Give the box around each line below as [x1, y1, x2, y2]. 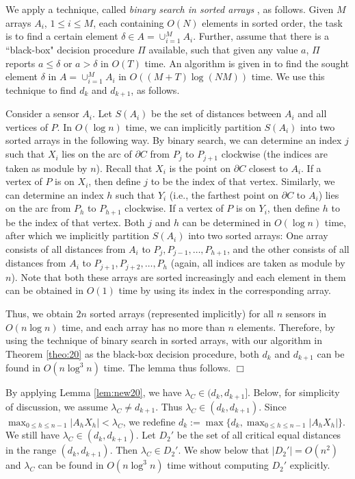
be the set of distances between [151, 106, 282, 121]
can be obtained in [5, 283, 83, 297]
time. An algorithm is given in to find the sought [144, 56, 350, 70]
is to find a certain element [5, 29, 118, 43]
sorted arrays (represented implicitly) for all [90, 306, 274, 321]
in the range [5, 443, 56, 457]
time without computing [167, 458, 269, 472]
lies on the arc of [62, 147, 132, 161]
